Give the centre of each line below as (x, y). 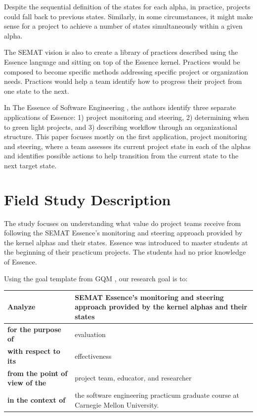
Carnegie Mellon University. (117, 404)
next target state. (30, 165)
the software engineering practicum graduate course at (157, 395)
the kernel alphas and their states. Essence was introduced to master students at (126, 242)
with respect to (34, 351)
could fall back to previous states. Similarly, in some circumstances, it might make (128, 16)
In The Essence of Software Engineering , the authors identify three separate (120, 107)
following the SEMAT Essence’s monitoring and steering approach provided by (123, 233)
